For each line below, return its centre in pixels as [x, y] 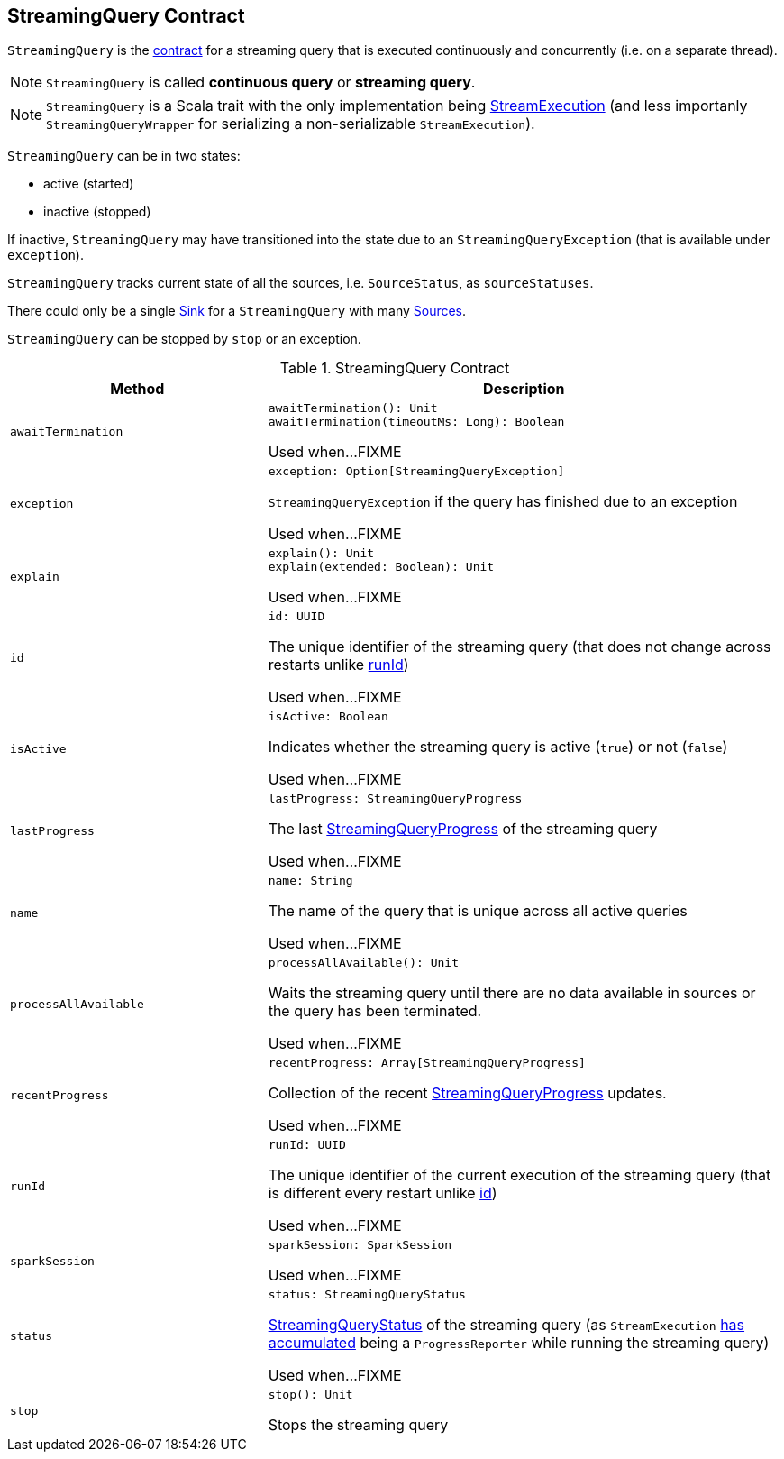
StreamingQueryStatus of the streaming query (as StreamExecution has [506, 1325]
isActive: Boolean [328, 717]
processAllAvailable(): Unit [363, 963]
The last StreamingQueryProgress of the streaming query [463, 829]
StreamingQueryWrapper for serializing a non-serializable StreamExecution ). [291, 124]
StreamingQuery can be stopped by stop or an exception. [184, 339]
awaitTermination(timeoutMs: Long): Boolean [416, 422]
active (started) [89, 184]
